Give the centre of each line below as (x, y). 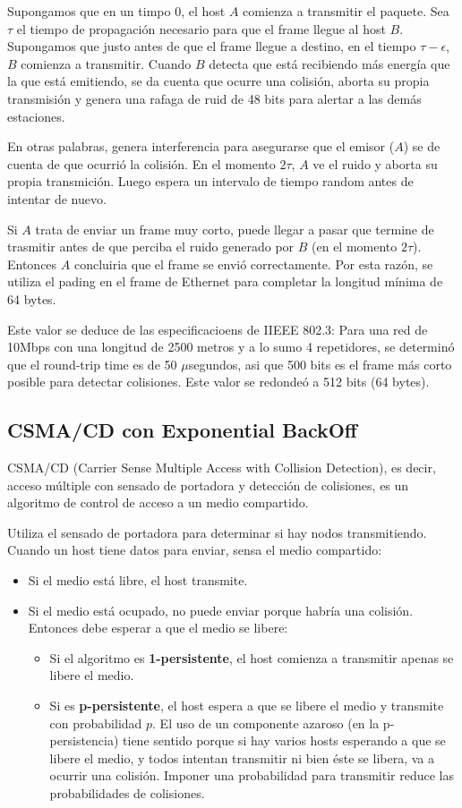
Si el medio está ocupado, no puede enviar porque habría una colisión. (221, 610)
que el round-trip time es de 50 (92, 364)
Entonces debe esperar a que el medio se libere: (158, 628)
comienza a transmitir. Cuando (106, 63)
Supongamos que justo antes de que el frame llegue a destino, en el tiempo (212, 46)
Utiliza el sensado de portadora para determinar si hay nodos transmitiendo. (217, 532)
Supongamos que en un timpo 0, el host (116, 11)
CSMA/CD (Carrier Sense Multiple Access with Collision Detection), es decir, (222, 468)
